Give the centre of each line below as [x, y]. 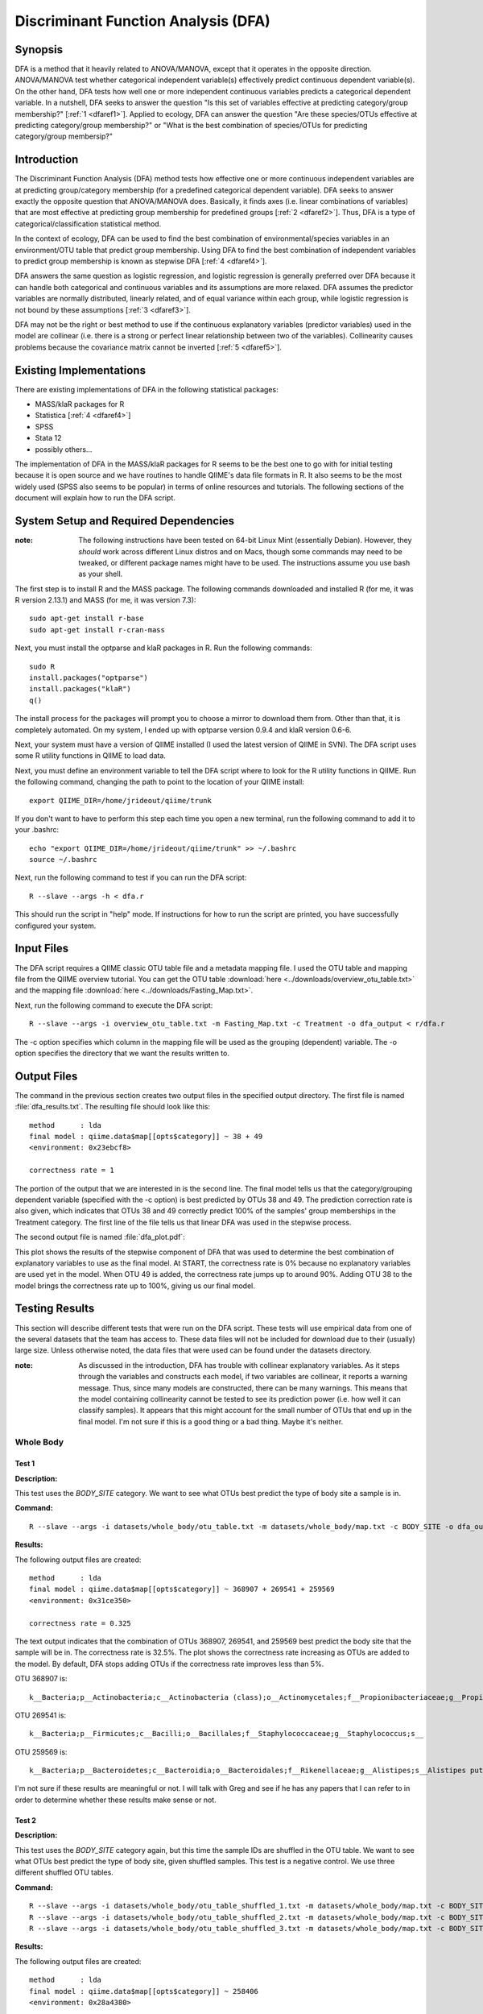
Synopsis [39, 50]
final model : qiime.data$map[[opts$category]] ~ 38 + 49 [146, 1136]
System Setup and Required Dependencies [125, 521]
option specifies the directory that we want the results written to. [122, 1053]
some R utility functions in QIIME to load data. [91, 756]
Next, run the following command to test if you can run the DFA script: [131, 877]
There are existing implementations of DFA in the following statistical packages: [147, 389]
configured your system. [56, 926]
